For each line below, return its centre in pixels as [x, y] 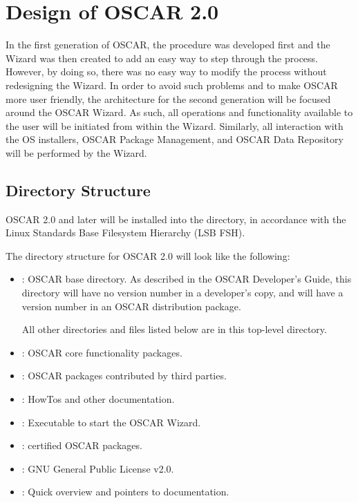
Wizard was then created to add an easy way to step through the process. [162, 58]
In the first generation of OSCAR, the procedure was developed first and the [168, 45]
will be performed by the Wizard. [76, 152]
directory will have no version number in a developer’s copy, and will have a [182, 293]
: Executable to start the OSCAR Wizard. [111, 422]
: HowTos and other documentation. [98, 399]
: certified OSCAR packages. [82, 445]
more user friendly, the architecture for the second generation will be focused [168, 98]
